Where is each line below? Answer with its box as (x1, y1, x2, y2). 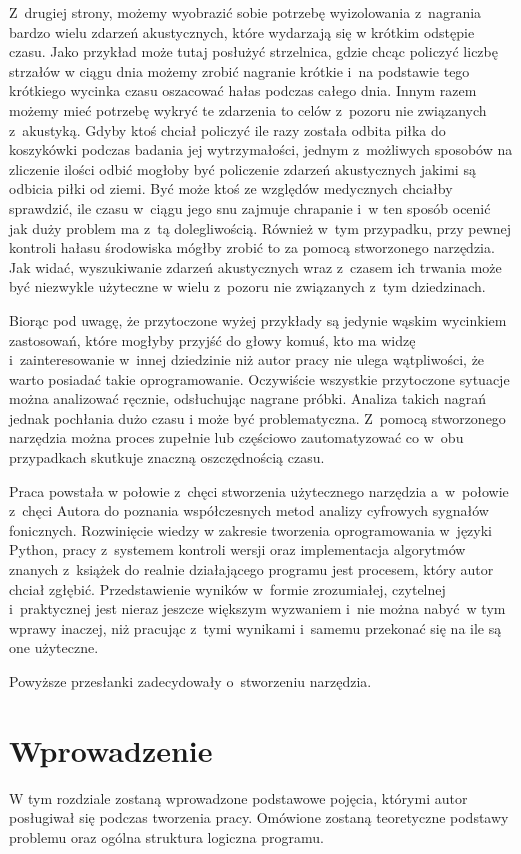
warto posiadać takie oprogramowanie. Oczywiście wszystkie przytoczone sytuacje (9, 368, 510, 389)
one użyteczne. (9, 637, 99, 658)
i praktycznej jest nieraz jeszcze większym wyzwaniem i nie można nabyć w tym (9, 598, 506, 619)
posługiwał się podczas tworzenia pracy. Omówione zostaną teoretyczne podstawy (9, 807, 509, 828)
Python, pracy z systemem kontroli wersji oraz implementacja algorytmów (9, 539, 466, 560)
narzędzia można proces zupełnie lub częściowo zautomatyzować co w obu (9, 427, 464, 448)
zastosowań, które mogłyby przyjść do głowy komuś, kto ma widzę (9, 329, 416, 350)
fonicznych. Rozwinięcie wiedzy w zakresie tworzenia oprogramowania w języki (9, 519, 492, 540)
